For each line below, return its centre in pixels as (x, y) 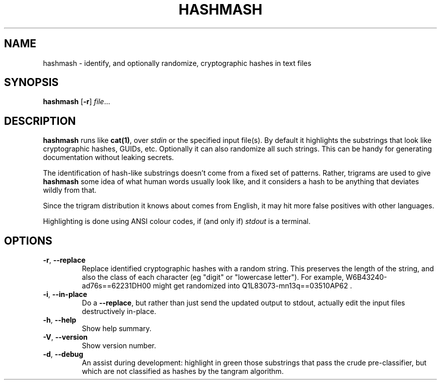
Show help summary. (117, 329)
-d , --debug (63, 354)
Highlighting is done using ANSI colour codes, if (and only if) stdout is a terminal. (177, 221)
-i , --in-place (65, 294)
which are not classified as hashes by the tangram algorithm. (183, 371)
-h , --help (60, 320)
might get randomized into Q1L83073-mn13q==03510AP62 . (252, 286)
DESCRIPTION (40, 121)
